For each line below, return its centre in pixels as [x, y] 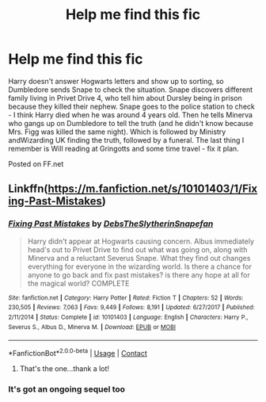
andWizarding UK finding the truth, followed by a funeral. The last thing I [126, 140]
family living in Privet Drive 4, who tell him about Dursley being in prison [125, 98]
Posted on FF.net [36, 163]
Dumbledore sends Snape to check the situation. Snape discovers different [131, 90]
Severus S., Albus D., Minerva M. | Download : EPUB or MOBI [92, 327]
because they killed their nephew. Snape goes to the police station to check [131, 106]
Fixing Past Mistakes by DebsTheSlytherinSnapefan [111, 224]
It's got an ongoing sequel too [66, 389]
